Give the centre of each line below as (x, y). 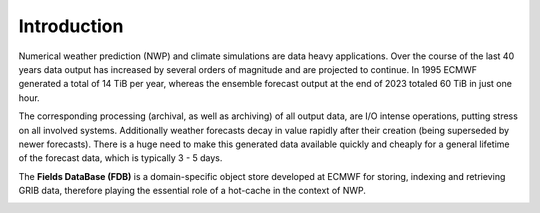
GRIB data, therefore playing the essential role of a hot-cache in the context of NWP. (192, 191)
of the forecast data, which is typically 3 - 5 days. (120, 158)
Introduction (71, 26)
